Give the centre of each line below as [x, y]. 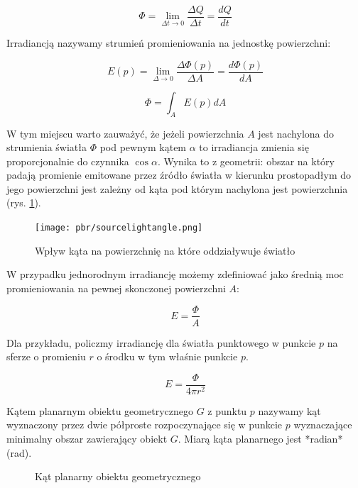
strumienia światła [47, 147]
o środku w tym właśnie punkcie [167, 356]
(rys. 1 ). [24, 203]
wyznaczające [323, 425]
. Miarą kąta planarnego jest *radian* [260, 439]
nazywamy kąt [289, 410]
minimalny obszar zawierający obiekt [87, 439]
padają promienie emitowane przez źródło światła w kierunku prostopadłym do [179, 175]
